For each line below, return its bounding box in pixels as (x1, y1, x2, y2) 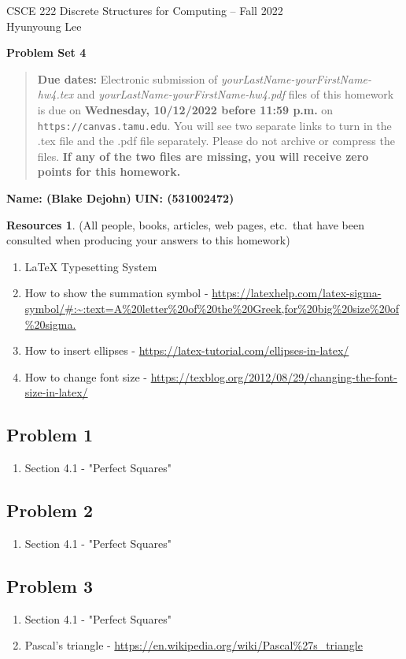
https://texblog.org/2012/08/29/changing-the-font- (150, 368, 397, 385)
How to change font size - (24, 368, 148, 385)
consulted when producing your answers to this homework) (6, 232, 290, 248)
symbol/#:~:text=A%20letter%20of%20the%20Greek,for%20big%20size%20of (24, 300, 399, 316)
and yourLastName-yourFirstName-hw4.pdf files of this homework (76, 86, 394, 102)
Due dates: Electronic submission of (37, 70, 218, 87)
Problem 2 (6, 498, 93, 523)
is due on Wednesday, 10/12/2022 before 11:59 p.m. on (37, 101, 334, 117)
